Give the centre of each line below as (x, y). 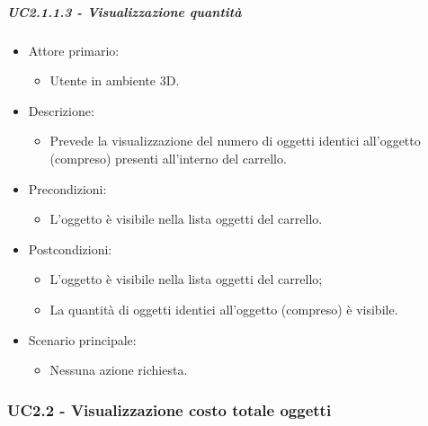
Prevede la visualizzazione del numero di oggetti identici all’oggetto (235, 141)
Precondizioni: (67, 188)
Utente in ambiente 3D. (115, 80)
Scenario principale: (82, 339)
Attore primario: (74, 50)
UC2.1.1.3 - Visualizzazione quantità (125, 11)
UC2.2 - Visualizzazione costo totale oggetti (169, 409)
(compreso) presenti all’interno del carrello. (168, 158)
